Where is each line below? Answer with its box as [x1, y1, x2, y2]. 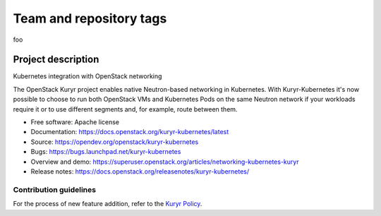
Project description [13, 54, 99, 66]
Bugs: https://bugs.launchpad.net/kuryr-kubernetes [30, 148, 181, 156]
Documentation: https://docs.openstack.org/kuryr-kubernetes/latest [30, 128, 229, 136]
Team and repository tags [13, 11, 167, 26]
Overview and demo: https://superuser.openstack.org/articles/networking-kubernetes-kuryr [30, 157, 299, 166]
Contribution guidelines [13, 184, 97, 194]
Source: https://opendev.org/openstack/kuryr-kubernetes [30, 138, 199, 146]
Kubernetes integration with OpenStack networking [13, 72, 162, 80]
